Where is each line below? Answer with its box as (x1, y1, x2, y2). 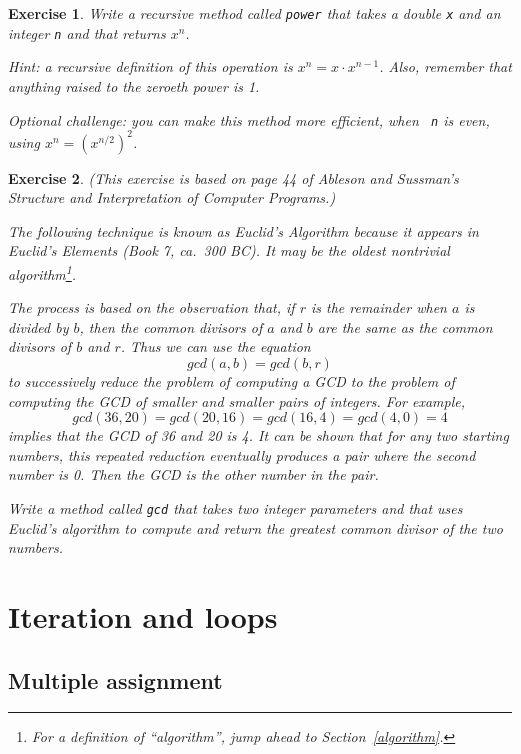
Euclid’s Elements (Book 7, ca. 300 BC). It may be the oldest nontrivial (8, 240, 450, 261)
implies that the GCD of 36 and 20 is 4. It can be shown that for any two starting (8, 425, 509, 446)
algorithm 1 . (8, 261, 77, 284)
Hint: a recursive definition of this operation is (8, 56, 293, 77)
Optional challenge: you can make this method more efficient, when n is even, (8, 109, 490, 130)
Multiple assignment (8, 664, 223, 695)
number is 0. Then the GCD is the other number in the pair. (8, 464, 379, 485)
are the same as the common (317, 316, 493, 337)
